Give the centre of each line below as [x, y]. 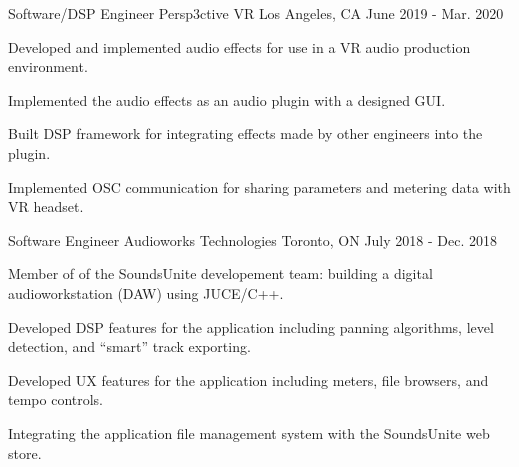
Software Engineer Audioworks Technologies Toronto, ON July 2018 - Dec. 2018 [252, 239]
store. [25, 452]
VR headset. [46, 206]
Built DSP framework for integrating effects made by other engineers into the [245, 133]
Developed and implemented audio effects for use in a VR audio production [239, 46]
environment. [48, 66]
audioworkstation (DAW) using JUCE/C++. [146, 292]
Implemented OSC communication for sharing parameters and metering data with [259, 186]
